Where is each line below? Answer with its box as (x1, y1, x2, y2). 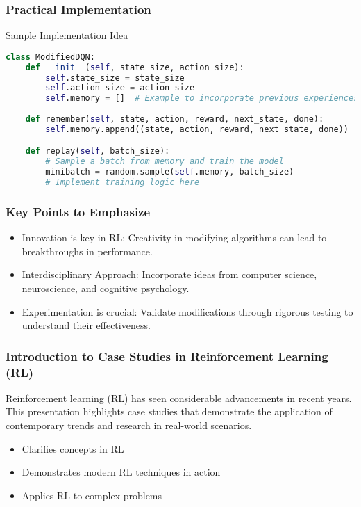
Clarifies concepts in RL (22, 441, 124, 456)
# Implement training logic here (45, 177, 200, 188)
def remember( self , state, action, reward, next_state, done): (25, 114, 324, 124)
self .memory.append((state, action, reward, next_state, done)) (45, 124, 349, 134)
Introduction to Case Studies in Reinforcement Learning (6, 347, 328, 364)
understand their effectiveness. (22, 318, 151, 332)
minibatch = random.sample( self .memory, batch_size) (45, 167, 294, 177)
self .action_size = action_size (45, 83, 195, 93)
